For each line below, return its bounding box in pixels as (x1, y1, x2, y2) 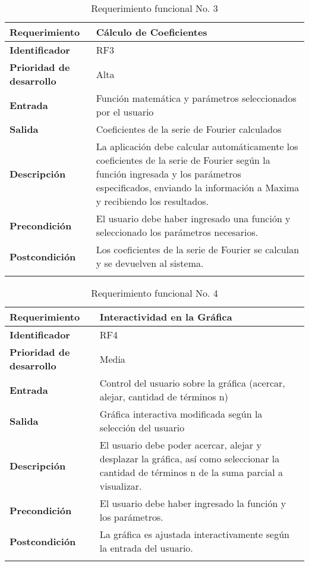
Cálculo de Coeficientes (96, 25, 207, 39)
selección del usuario (99, 421, 185, 434)
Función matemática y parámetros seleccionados (96, 91, 297, 105)
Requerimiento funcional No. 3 (91, 1, 218, 15)
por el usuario (96, 105, 154, 119)
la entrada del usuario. (99, 541, 193, 555)
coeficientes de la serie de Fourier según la (96, 153, 270, 167)
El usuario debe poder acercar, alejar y (99, 438, 261, 452)
